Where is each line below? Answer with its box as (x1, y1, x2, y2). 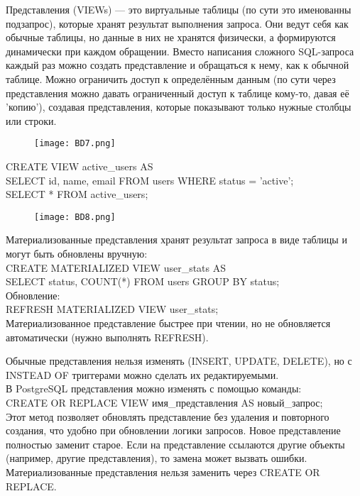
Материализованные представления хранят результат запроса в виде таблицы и (6, 232, 347, 247)
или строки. (6, 113, 57, 128)
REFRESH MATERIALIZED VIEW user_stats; (6, 302, 219, 316)
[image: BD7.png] (34, 138, 116, 149)
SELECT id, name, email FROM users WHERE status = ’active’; (6, 172, 294, 187)
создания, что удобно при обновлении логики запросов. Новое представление (6, 423, 341, 438)
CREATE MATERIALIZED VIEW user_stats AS (6, 260, 227, 275)
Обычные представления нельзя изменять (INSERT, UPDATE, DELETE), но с (6, 353, 352, 368)
